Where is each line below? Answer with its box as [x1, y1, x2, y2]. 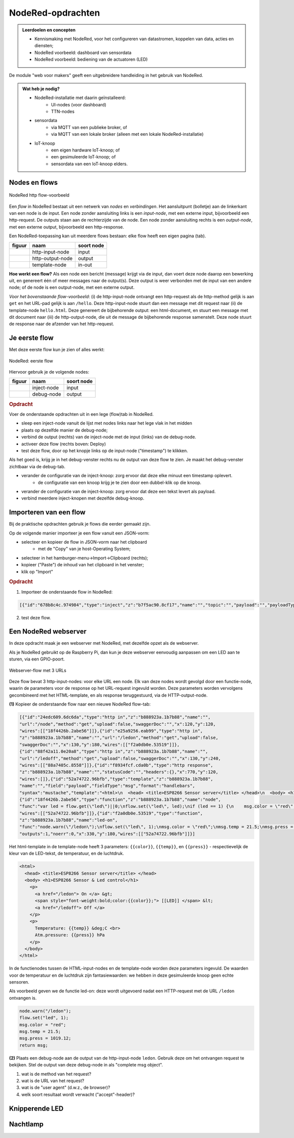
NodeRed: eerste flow [9, 358, 53, 364]
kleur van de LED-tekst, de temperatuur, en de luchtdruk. [9, 851, 124, 857]
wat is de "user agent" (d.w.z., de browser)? [21, 1085, 110, 1090]
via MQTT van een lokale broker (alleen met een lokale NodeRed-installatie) [51, 131, 204, 137]
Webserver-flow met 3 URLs [9, 667, 67, 673]
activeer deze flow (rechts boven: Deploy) [21, 441, 106, 447]
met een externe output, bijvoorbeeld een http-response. [9, 224, 124, 230]
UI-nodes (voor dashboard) [51, 101, 106, 107]
